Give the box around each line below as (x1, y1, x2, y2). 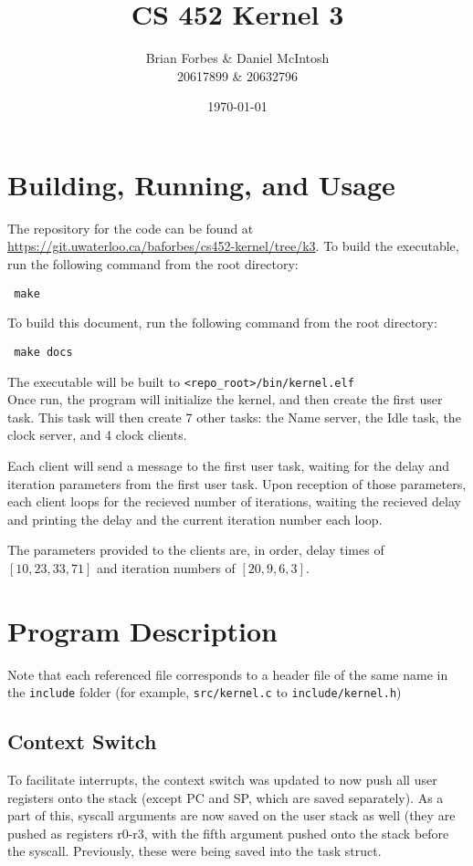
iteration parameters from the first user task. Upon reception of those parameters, (7, 474, 467, 493)
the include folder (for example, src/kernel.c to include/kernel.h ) (7, 683, 402, 702)
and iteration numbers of (97, 558, 236, 577)
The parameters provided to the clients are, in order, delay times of (7, 540, 384, 559)
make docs (14, 345, 73, 359)
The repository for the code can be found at (7, 218, 254, 237)
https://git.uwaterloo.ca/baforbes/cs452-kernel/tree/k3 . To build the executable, (7, 236, 459, 256)
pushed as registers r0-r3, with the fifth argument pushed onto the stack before (7, 823, 449, 842)
